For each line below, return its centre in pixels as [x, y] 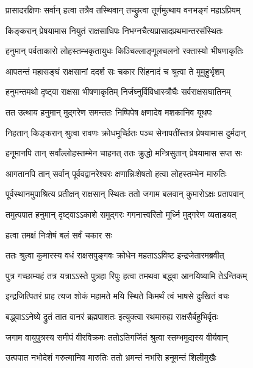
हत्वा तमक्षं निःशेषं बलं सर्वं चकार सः [59, 234]
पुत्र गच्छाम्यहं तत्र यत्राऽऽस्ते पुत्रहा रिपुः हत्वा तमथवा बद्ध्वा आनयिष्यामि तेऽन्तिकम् [127, 275]
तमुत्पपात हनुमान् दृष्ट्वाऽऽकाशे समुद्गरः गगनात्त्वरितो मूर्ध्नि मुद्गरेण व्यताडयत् [121, 214]
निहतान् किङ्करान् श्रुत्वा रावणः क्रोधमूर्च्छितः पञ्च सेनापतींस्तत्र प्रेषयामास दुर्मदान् [126, 132]
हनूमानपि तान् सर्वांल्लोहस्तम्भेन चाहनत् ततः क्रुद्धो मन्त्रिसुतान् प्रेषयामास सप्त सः [124, 153]
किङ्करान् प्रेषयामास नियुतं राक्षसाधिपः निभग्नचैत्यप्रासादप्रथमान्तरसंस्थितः [114, 30]
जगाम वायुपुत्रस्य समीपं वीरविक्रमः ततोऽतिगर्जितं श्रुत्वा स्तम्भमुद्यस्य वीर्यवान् [117, 337]
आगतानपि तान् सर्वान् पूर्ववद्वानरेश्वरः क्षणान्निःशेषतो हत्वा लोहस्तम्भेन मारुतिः [116, 173]
